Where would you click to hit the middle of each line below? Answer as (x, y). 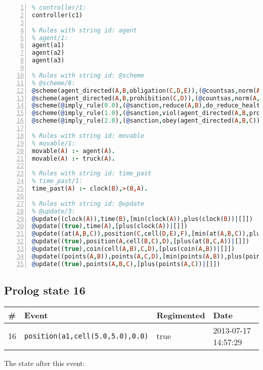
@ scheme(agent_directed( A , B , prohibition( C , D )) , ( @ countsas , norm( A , (146, 98)
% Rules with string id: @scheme (88, 75)
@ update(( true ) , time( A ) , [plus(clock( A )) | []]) (110, 226)
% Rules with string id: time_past (92, 174)
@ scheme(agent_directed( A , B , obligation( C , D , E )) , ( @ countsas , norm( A (146, 90)
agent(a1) (48, 45)
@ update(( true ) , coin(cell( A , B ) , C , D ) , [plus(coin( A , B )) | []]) (134, 249)
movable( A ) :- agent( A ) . (74, 151)
